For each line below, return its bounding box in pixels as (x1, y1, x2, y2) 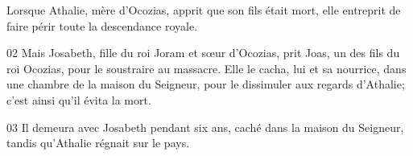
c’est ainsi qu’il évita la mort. (6, 91, 151, 108)
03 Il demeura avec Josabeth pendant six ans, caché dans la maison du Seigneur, (6, 118, 404, 135)
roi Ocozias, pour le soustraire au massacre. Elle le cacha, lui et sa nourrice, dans (6, 60, 407, 76)
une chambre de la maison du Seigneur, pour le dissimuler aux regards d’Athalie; (6, 76, 405, 92)
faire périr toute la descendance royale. (6, 17, 198, 34)
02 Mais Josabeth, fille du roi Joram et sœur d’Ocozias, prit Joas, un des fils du (6, 44, 400, 61)
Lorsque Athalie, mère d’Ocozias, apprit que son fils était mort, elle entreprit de (6, 2, 401, 18)
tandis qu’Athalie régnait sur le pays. (6, 134, 190, 151)
